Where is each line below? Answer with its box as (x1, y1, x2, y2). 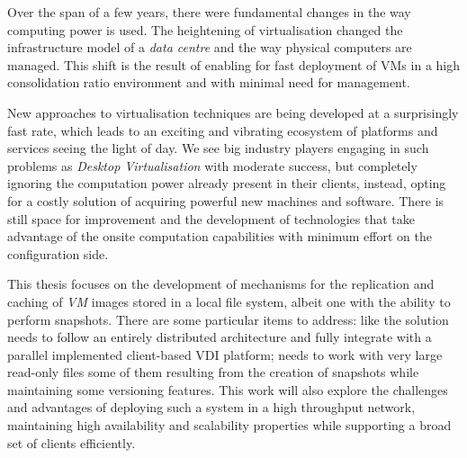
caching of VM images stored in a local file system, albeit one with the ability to (7, 292, 451, 310)
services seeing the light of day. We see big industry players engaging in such (7, 139, 429, 157)
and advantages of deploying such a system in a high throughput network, (7, 398, 416, 417)
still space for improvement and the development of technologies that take (7, 209, 415, 228)
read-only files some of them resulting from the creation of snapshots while (7, 363, 419, 382)
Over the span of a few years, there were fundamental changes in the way (7, 3, 411, 21)
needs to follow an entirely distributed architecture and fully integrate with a (7, 328, 432, 346)
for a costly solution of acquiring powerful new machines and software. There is (7, 191, 445, 210)
